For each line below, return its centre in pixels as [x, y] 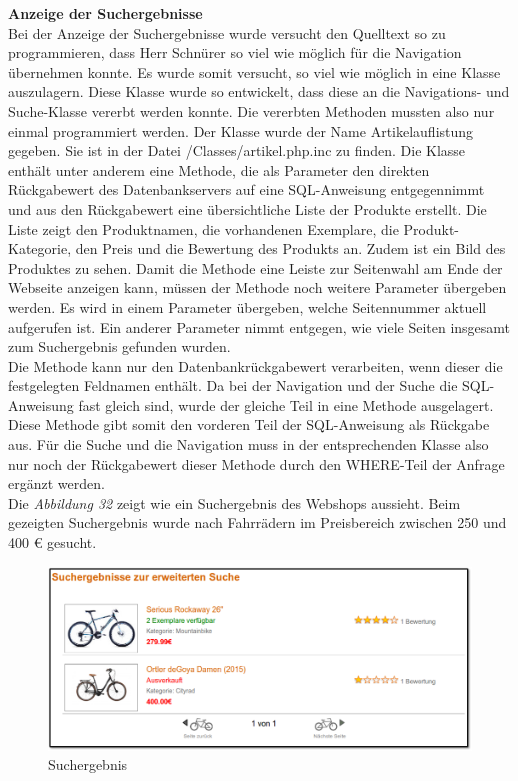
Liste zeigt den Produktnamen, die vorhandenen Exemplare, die [203, 228]
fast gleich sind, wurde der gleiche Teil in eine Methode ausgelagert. [286, 404]
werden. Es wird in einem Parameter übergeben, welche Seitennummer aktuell [247, 306]
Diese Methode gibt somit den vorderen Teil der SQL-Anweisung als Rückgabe [249, 424]
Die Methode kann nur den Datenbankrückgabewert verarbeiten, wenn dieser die [255, 365]
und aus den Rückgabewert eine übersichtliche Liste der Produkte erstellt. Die [247, 208]
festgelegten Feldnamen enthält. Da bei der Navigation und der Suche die [233, 385]
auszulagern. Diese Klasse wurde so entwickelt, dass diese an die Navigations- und [259, 91]
